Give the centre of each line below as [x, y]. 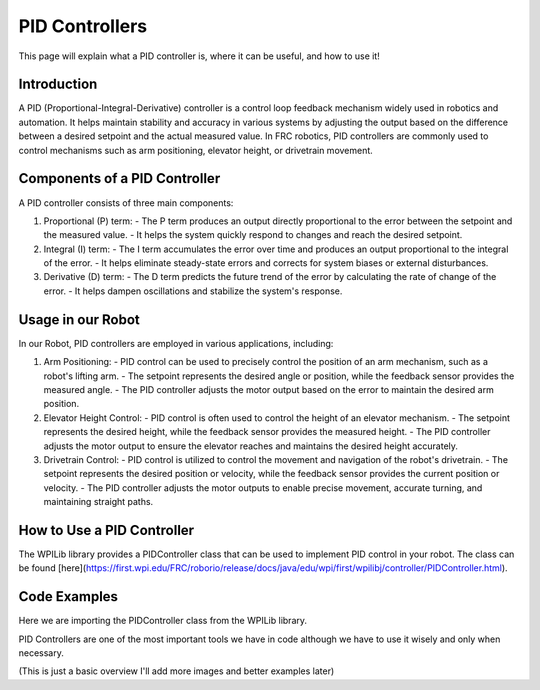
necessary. [41, 653]
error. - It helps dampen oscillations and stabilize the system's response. [193, 291]
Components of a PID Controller [119, 178]
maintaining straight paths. [98, 502]
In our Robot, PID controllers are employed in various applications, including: [176, 343]
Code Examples [68, 596]
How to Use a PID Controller [106, 530]
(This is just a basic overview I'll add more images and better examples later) [176, 671]
